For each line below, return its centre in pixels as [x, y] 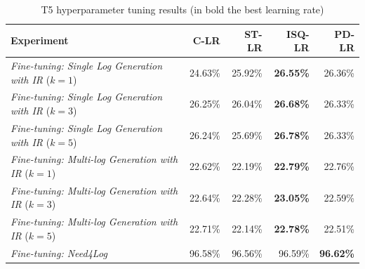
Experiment [40, 40]
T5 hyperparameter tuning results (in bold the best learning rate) [182, 9]
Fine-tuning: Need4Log [59, 252]
